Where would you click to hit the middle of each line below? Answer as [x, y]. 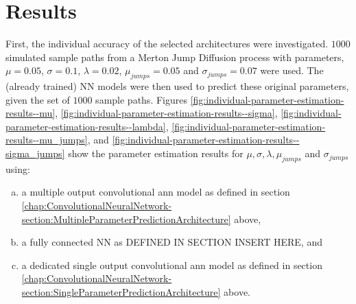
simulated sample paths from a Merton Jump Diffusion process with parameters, [175, 57]
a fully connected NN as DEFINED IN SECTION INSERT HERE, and [172, 242]
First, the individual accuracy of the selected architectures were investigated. [167, 44]
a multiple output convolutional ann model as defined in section [156, 192]
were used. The [292, 70]
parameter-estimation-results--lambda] [86, 126]
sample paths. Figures [141, 99]
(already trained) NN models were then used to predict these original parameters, [177, 86]
